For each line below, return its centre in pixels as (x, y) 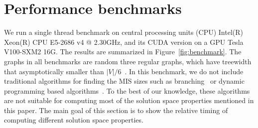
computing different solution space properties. (74, 120)
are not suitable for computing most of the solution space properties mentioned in (129, 100)
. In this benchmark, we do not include (184, 71)
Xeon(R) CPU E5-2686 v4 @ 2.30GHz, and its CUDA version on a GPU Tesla (124, 42)
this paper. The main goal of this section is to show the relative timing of (116, 110)
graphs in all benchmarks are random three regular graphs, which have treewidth (128, 61)
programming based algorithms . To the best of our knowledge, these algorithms (127, 90)
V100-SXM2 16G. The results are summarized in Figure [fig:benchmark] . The (123, 52)
